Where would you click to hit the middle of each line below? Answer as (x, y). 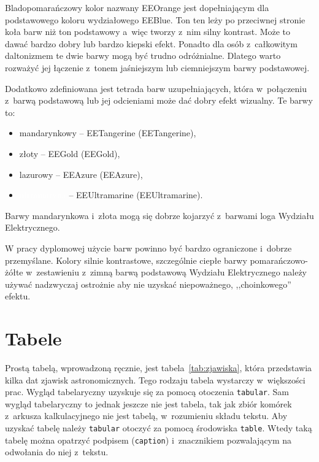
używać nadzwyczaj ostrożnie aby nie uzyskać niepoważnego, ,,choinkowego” (148, 284)
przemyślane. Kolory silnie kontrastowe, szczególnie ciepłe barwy (126, 260)
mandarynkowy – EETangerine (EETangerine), (108, 133)
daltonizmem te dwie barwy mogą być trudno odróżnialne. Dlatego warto (143, 56)
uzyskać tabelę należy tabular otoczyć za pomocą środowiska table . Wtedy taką (159, 428)
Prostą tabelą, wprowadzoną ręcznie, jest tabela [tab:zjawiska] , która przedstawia (159, 368)
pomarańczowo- (279, 260)
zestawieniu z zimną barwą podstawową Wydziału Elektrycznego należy (172, 272)
